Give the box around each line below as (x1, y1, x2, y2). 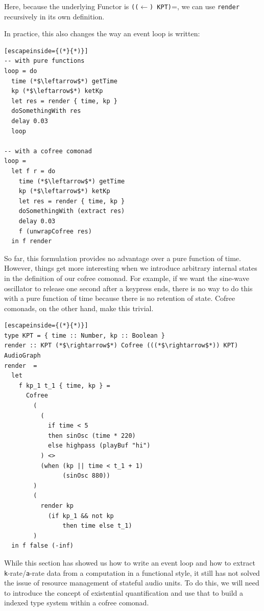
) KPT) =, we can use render (150, 1, 239, 11)
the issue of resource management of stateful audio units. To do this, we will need (4, 577, 259, 588)
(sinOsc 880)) (62, 472, 110, 480)
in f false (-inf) (11, 542, 74, 550)
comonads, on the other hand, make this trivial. (4, 302, 154, 313)
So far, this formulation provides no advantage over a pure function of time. (4, 252, 241, 263)
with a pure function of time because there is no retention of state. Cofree (4, 293, 235, 303)
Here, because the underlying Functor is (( (4, 1, 139, 11)
